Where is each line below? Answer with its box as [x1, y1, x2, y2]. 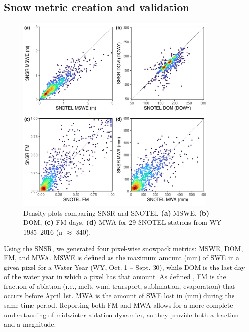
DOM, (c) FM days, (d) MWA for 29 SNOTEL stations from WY [23, 217, 222, 227]
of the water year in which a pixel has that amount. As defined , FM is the [4, 271, 226, 282]
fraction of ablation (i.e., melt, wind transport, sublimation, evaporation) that [4, 281, 235, 291]
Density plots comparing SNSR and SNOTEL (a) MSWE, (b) [23, 207, 210, 218]
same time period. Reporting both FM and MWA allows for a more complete [4, 300, 233, 310]
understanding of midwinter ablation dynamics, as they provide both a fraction [4, 309, 239, 319]
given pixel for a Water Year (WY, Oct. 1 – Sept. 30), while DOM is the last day [4, 262, 245, 272]
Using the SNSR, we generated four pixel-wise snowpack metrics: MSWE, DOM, [4, 243, 243, 253]
